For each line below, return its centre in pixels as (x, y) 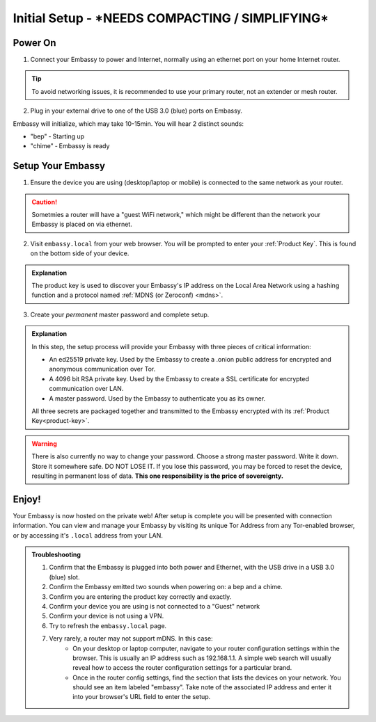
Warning (44, 443)
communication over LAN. (86, 389)
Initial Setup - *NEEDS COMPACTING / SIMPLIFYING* (171, 18)
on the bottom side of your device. (80, 253)
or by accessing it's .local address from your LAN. (88, 535)
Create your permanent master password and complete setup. (120, 314)
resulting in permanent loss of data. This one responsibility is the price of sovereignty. (157, 476)
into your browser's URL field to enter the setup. (142, 697)
